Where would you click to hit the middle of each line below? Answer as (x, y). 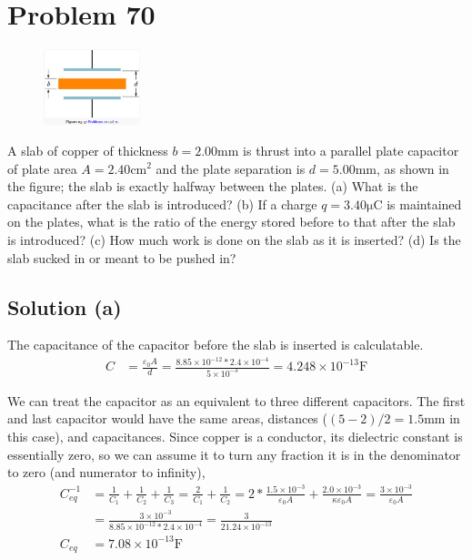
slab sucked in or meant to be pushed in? (122, 257)
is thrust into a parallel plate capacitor (351, 150)
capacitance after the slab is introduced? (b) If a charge (162, 204)
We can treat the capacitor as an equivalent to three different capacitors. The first (236, 400)
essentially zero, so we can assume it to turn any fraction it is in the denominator (234, 454)
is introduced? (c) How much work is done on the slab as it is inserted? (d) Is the (234, 239)
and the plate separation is (231, 168)
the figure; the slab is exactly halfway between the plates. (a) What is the (213, 186)
